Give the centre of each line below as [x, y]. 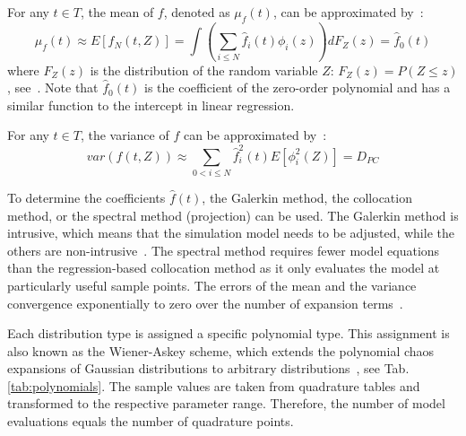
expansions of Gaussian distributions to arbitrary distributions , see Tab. [208, 368]
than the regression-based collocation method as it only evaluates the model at [224, 268]
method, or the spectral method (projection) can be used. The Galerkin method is [233, 215]
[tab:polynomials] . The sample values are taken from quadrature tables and [214, 385]
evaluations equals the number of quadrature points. [151, 421]
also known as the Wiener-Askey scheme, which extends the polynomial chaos [221, 350]
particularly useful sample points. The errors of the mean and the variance [212, 285]
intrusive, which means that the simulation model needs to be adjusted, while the [231, 233]
